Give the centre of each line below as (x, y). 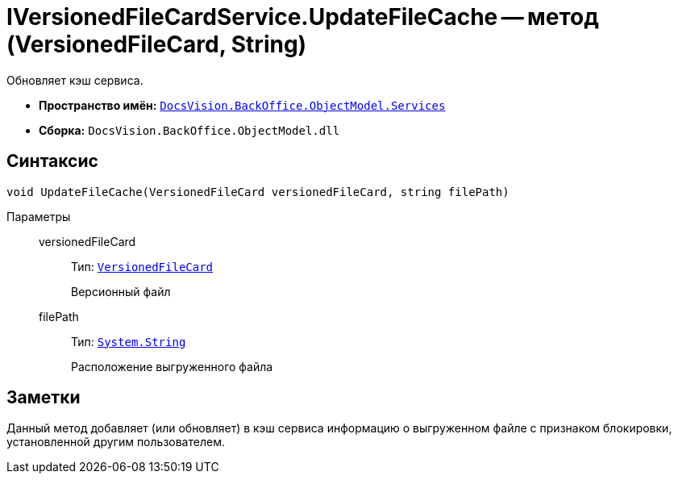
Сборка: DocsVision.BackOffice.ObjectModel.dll (189, 130)
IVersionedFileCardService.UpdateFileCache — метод (303, 17)
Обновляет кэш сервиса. (75, 80)
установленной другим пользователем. (116, 442)
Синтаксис (52, 161)
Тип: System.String (129, 341)
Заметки (44, 398)
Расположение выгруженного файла (172, 366)
